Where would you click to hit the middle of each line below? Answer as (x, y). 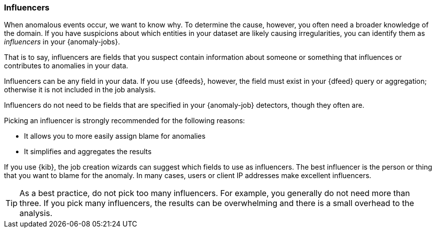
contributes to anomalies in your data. (66, 66)
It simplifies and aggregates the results (88, 152)
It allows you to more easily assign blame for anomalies (115, 136)
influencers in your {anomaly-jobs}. (62, 42)
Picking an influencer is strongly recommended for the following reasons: (125, 121)
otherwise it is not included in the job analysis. (80, 90)
